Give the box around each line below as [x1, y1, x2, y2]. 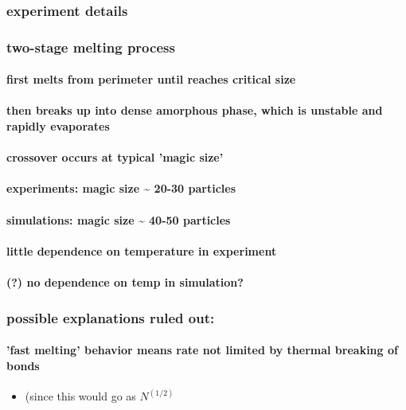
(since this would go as [25, 388, 136, 404]
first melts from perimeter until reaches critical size [6, 71, 296, 88]
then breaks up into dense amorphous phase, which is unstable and [6, 102, 383, 119]
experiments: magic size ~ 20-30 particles [6, 180, 236, 197]
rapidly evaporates [6, 118, 110, 135]
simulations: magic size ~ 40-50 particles [6, 211, 231, 228]
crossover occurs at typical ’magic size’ [6, 149, 224, 166]
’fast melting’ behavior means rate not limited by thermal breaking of [6, 342, 398, 358]
